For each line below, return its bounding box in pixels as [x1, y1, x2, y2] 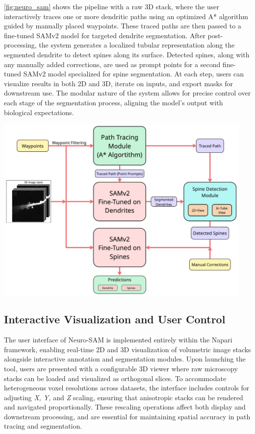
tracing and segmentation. [4, 421, 82, 431]
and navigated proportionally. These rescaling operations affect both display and [4, 402, 246, 412]
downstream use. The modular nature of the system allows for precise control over [4, 88, 251, 98]
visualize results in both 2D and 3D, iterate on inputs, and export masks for [4, 78, 233, 88]
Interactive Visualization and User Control [4, 312, 226, 327]
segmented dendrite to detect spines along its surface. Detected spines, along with [4, 49, 250, 59]
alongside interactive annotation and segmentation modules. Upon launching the [4, 354, 246, 364]
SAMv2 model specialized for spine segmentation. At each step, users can [23, 69, 244, 79]
